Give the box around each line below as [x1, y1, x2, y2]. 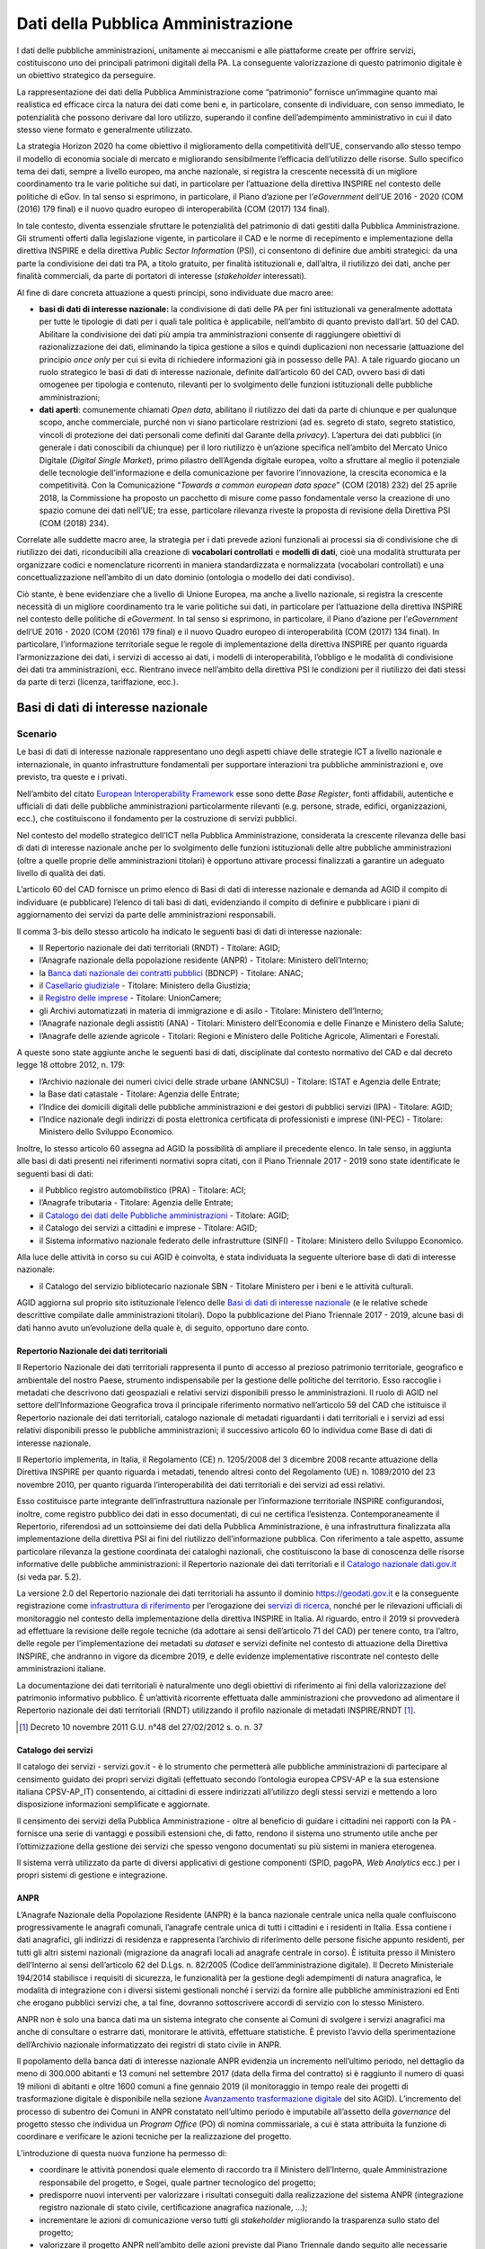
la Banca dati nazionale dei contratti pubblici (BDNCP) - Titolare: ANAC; [39, 967, 304, 978]
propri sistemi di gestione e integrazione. [16, 1869, 168, 1880]
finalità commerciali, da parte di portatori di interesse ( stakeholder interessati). [16, 271, 307, 282]
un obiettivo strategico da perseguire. [16, 70, 156, 81]
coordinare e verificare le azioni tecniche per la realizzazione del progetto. [16, 2131, 292, 2142]
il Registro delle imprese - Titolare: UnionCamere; [39, 992, 222, 1003]
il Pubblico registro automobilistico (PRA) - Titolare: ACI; [39, 1184, 246, 1196]
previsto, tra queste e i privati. [16, 772, 128, 783]
